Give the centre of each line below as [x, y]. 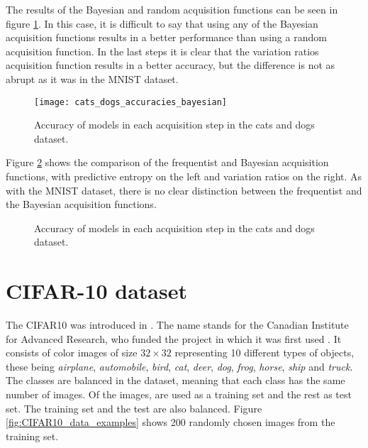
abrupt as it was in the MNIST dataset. [92, 78]
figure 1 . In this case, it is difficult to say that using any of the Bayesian [162, 23]
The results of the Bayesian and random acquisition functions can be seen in [172, 9]
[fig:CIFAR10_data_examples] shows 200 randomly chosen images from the [171, 422]
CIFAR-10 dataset [97, 291]
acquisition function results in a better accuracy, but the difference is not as [171, 65]
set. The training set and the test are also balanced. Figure [134, 408]
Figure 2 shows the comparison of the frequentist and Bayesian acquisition [167, 162]
